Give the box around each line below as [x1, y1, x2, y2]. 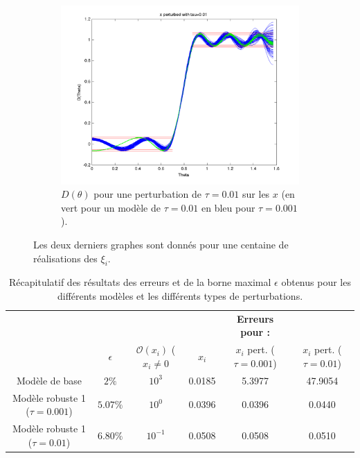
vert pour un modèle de [61, 200, 161, 214]
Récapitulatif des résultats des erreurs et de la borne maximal [9, 275, 271, 289]
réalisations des [33, 251, 98, 265]
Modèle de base [16, 373, 82, 387]
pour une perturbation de [93, 187, 202, 201]
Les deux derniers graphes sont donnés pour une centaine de [33, 237, 289, 251]
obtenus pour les [281, 275, 351, 289]
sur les [242, 187, 270, 201]
